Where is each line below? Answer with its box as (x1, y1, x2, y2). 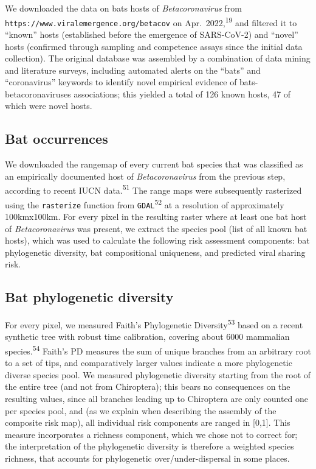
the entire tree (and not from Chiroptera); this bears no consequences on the (5, 380, 290, 393)
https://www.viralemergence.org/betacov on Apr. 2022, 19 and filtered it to (5, 14, 297, 29)
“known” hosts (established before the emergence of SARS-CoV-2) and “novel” (5, 27, 298, 40)
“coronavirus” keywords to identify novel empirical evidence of (5, 76, 237, 88)
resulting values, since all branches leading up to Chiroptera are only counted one (5, 392, 309, 405)
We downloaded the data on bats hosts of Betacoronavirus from (5, 2, 242, 14)
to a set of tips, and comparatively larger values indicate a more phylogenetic (5, 356, 292, 369)
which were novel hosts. (5, 99, 92, 112)
